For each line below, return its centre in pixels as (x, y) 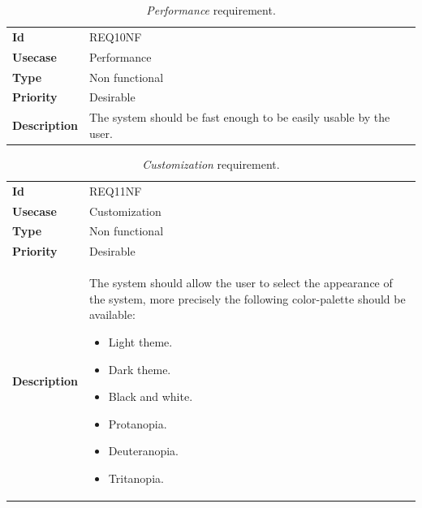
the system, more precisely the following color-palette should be (248, 298)
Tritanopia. (136, 478)
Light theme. (140, 341)
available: (112, 314)
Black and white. (151, 396)
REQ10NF (116, 36)
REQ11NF (116, 190)
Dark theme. (140, 369)
